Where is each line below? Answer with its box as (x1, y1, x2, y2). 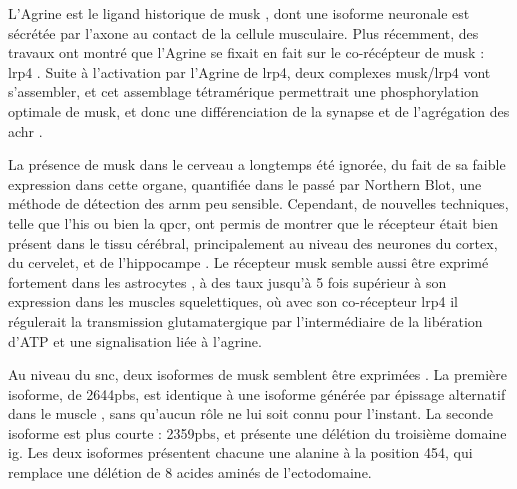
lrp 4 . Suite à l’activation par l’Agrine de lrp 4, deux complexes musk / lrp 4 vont (8, 61, 491, 82)
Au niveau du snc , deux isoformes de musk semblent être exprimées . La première (8, 364, 507, 385)
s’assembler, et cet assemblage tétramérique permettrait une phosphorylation (8, 81, 479, 102)
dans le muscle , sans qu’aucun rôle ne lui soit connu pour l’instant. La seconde (8, 403, 493, 424)
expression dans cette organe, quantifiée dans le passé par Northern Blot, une (8, 173, 482, 194)
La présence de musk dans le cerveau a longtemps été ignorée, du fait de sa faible (8, 154, 506, 175)
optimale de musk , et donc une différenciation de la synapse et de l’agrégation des (8, 100, 510, 121)
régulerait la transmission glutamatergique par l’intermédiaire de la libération (8, 310, 483, 331)
